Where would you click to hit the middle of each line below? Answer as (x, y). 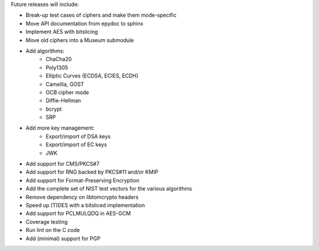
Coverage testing (47, 221)
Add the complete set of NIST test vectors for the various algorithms (109, 189)
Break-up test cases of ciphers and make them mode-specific (101, 15)
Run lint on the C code (53, 230)
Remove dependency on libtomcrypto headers (82, 197)
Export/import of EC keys (77, 144)
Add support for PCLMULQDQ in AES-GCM (78, 214)
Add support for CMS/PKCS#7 (63, 164)
